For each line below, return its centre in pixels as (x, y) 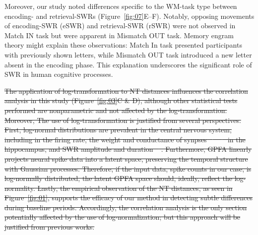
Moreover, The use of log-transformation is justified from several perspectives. (123, 120)
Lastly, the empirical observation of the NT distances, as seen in (135, 188)
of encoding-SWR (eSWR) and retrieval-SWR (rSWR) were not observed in (120, 26)
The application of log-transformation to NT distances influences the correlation (126, 90)
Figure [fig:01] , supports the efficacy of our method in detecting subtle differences (129, 198)
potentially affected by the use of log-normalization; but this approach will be (123, 217)
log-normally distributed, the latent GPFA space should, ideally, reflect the (118, 178)
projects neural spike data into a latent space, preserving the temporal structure (126, 158)
